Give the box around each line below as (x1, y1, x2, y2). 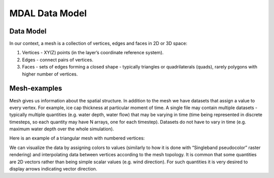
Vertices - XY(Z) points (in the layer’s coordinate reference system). (22, 50, 164, 56)
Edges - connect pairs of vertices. (22, 56, 93, 63)
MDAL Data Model (9, 8, 87, 19)
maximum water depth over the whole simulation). (9, 126, 114, 132)
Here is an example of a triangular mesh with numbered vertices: (9, 135, 145, 141)
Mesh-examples (9, 84, 62, 93)
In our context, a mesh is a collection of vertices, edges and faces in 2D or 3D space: (9, 41, 188, 47)
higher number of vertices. (22, 71, 78, 77)
